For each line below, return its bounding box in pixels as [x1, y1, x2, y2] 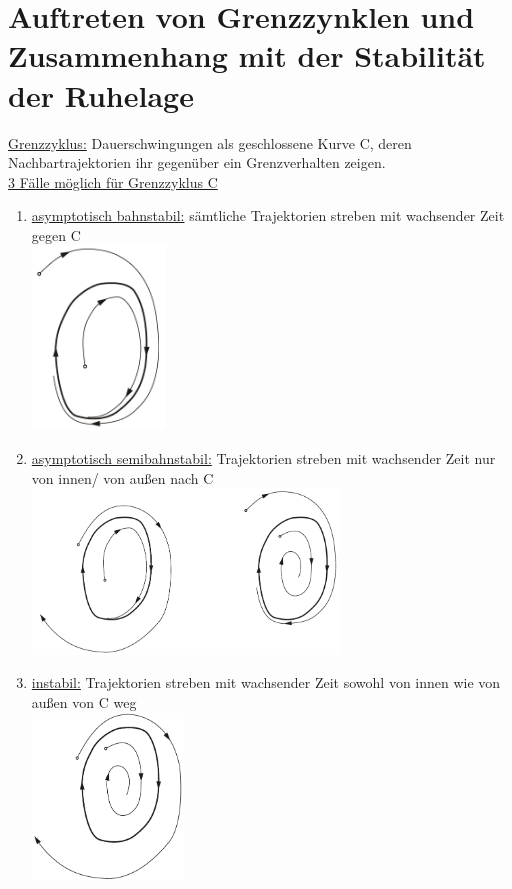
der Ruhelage [8, 74, 194, 115]
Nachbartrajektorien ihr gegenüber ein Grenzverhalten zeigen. [8, 152, 386, 173]
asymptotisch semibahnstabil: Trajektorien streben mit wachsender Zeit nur [31, 447, 496, 468]
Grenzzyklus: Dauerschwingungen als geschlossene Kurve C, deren [8, 132, 412, 153]
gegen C [31, 224, 81, 245]
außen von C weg [31, 691, 137, 712]
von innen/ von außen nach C [31, 467, 214, 488]
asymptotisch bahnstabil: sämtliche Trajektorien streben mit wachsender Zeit [31, 205, 505, 226]
